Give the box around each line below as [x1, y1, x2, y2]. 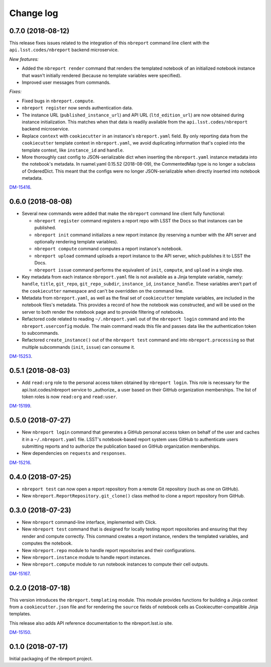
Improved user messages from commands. [22, 79, 111, 85]
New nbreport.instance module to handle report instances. [22, 554, 151, 560]
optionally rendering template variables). [34, 238, 118, 244]
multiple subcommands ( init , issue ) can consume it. [22, 344, 135, 350]
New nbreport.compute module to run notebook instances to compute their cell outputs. [22, 561, 209, 567]
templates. [9, 611, 31, 617]
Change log [9, 8, 59, 19]
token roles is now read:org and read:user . [22, 393, 117, 399]
